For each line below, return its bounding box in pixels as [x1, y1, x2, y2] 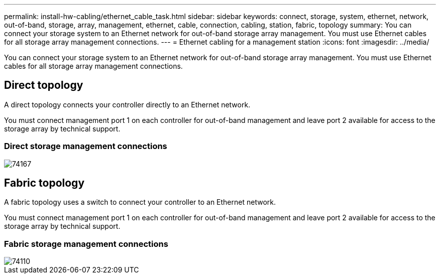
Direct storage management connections [4, 141, 167, 152]
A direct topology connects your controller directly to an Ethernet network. [4, 100, 251, 109]
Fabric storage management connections [4, 238, 168, 249]
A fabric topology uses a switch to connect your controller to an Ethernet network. [4, 198, 276, 207]
